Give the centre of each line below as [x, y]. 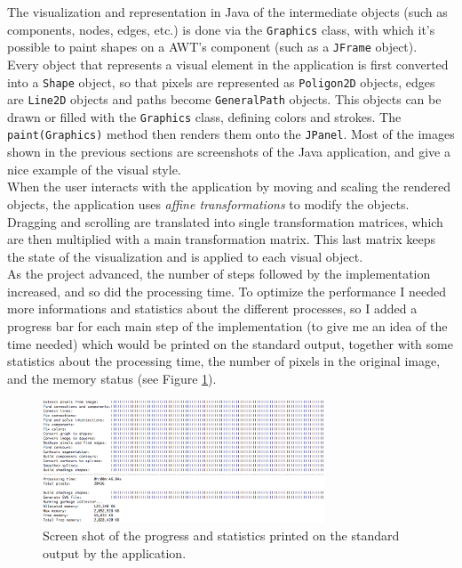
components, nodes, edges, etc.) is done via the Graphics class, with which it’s [221, 29]
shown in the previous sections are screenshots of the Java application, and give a [229, 152]
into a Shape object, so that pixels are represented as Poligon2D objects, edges [221, 81]
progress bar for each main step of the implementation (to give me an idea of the [227, 326]
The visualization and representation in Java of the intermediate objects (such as [227, 12]
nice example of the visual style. [94, 169]
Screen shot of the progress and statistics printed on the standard [221, 535]
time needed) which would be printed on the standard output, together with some [230, 343]
